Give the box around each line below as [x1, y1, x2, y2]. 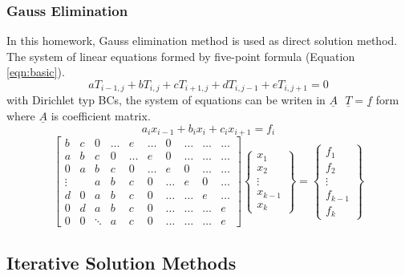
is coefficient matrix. [51, 108, 151, 124]
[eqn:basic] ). [6, 63, 65, 80]
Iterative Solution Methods [6, 250, 237, 274]
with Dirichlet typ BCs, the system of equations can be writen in [6, 91, 326, 108]
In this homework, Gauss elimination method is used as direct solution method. [6, 32, 398, 49]
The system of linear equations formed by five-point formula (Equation [6, 47, 355, 64]
